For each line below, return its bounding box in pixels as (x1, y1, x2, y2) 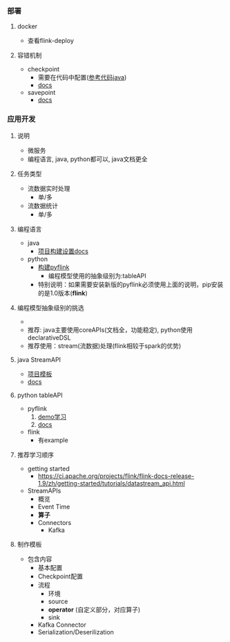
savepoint (27, 89, 56, 97)
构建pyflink (37, 263, 70, 271)
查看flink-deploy (27, 37, 75, 45)
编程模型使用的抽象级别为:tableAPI (48, 271, 146, 279)
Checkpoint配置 (37, 572, 83, 580)
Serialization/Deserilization (37, 627, 114, 636)
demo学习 (37, 412, 67, 421)
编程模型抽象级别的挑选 (17, 303, 84, 312)
